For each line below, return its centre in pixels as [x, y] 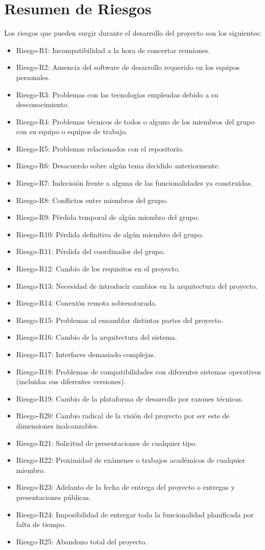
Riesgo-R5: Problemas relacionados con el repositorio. [100, 148]
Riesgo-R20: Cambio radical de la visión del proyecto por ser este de [123, 416]
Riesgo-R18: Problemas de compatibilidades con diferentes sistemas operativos [139, 371]
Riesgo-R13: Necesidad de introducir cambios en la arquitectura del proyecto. [137, 285]
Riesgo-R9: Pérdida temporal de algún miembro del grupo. [108, 217]
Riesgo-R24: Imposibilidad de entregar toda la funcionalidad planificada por [135, 514]
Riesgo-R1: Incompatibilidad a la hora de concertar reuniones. [113, 50]
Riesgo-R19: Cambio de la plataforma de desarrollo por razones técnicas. [130, 398]
